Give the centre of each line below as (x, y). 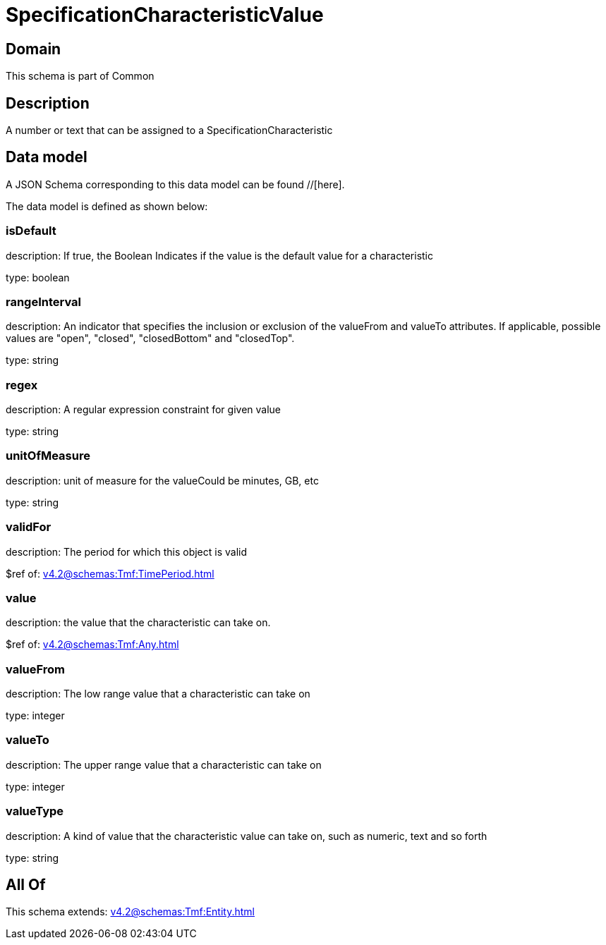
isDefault (31, 231)
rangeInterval (44, 301)
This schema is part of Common (80, 76)
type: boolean (38, 277)
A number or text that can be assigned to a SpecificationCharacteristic (169, 130)
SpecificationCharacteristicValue (165, 15)
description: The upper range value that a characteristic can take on (164, 764)
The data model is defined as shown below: (107, 206)
